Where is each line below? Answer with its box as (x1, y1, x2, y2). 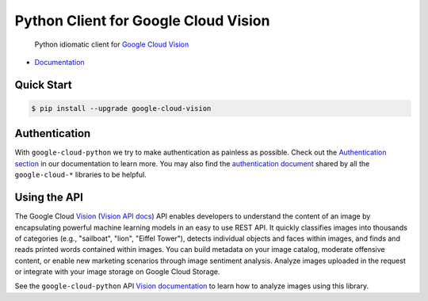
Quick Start (14, 78, 72, 91)
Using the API (14, 191, 83, 204)
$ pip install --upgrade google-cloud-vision (31, 104, 212, 112)
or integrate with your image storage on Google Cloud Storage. (14, 267, 220, 276)
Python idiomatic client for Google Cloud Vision (34, 40, 189, 49)
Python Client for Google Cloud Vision (14, 12, 270, 29)
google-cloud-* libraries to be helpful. (14, 170, 147, 180)
